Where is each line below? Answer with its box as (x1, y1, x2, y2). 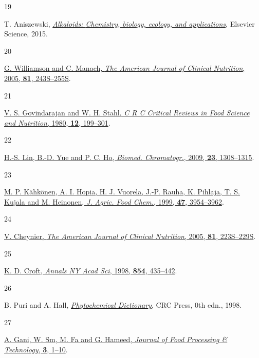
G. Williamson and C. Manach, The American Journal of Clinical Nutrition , (4, 63, 245, 73)
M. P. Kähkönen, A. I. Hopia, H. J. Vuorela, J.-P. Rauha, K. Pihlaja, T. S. (4, 186, 240, 197)
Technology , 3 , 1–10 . (4, 344, 68, 355)
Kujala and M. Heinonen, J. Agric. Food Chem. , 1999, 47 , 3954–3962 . (4, 196, 224, 207)
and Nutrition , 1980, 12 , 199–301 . (4, 117, 110, 128)
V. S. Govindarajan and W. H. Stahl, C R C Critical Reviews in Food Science (4, 107, 250, 118)
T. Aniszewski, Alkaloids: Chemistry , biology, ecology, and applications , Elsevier (4, 18, 255, 29)
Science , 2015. (4, 28, 48, 39)
